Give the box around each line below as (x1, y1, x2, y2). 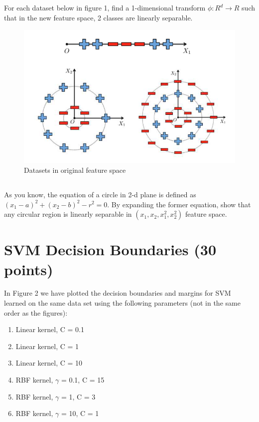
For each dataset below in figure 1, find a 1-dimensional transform (4, 2, 206, 13)
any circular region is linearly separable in (4, 209, 132, 219)
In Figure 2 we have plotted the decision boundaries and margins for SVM (4, 288, 231, 298)
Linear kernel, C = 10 (15, 358, 83, 368)
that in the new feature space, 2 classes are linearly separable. (4, 12, 193, 22)
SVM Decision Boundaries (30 (4, 239, 217, 260)
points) (4, 259, 53, 279)
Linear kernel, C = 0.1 (15, 324, 84, 335)
